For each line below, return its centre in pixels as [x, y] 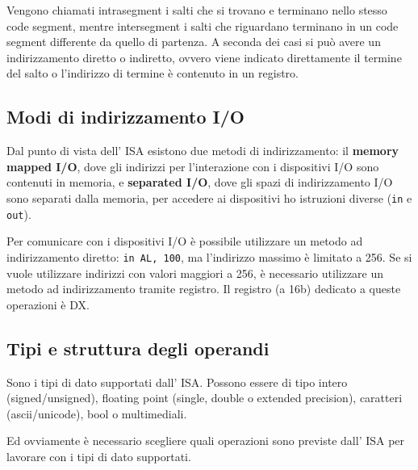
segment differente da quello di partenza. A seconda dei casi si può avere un [194, 42]
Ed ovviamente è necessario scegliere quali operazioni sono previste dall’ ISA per [206, 441]
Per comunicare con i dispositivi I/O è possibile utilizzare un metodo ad [185, 241]
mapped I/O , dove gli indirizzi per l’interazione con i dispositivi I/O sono [193, 166]
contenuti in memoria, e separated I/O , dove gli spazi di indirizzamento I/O [200, 182]
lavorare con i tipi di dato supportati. [99, 456]
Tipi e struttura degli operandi [138, 348]
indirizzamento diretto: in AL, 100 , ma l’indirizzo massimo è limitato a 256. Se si [209, 256]
